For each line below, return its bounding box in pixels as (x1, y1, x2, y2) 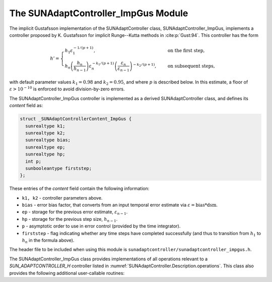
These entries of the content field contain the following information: (9, 185, 150, 192)
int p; (25, 158, 42, 164)
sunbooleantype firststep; (25, 165, 92, 171)
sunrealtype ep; (25, 144, 65, 150)
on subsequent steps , (167, 63, 215, 69)
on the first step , (167, 48, 205, 53)
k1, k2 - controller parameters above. (22, 195, 103, 201)
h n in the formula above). (22, 238, 75, 245)
